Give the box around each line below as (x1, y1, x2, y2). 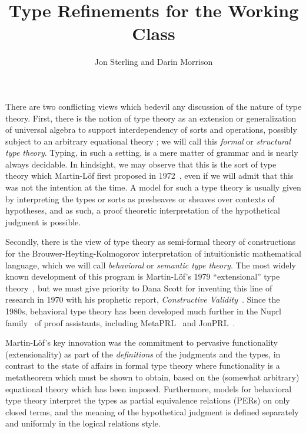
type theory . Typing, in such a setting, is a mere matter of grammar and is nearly (5, 146, 298, 159)
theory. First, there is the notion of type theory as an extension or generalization (5, 111, 297, 124)
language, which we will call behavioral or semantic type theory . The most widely (5, 258, 296, 271)
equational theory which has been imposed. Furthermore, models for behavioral (5, 382, 292, 395)
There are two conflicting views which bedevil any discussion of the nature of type (5, 100, 302, 112)
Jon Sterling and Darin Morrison (94, 55, 213, 68)
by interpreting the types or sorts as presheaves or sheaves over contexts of (5, 192, 275, 205)
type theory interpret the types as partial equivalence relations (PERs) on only (5, 394, 290, 406)
